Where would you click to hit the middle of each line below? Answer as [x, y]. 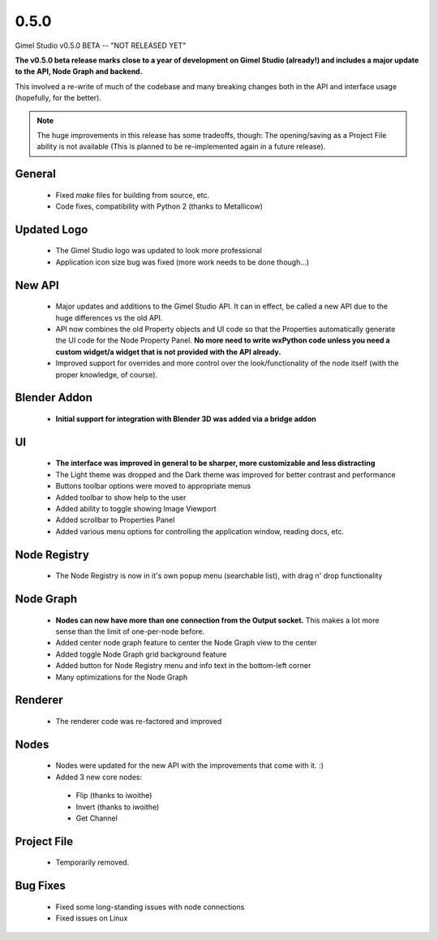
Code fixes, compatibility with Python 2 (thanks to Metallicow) [159, 206]
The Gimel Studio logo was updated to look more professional [159, 251]
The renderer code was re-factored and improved [139, 721]
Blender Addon [54, 398]
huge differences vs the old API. [109, 317]
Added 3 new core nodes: [99, 777]
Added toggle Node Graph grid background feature [141, 654]
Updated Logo [52, 229]
